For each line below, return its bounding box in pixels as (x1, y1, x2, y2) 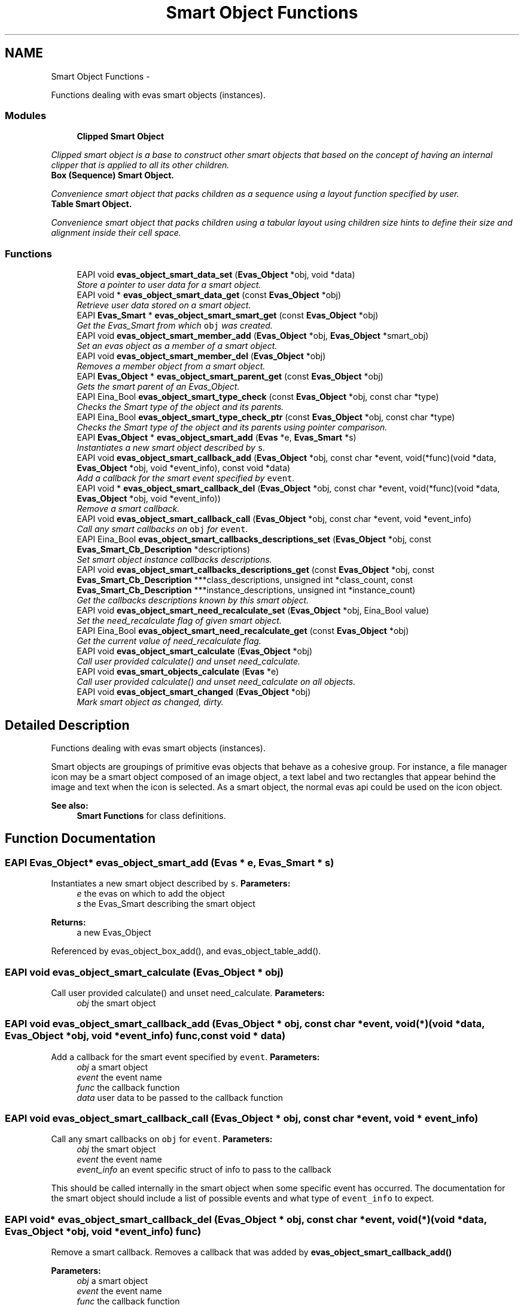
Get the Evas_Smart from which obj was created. (77, 320, 273, 331)
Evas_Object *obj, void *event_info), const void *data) (77, 463, 291, 474)
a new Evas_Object (77, 927, 151, 938)
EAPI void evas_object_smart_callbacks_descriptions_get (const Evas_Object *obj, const (77, 565, 435, 575)
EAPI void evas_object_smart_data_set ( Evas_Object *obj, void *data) (77, 269, 355, 280)
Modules (5, 109, 47, 122)
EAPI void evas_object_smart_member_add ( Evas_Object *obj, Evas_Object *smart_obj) (77, 330, 429, 341)
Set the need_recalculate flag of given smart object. (77, 615, 282, 626)
